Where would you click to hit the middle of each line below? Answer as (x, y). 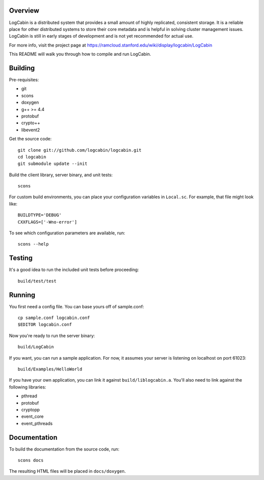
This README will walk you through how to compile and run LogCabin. (80, 54)
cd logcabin (32, 157)
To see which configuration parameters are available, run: (67, 233)
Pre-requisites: (24, 80)
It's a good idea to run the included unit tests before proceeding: (74, 270)
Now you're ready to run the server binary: (52, 336)
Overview (24, 11)
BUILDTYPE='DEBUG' (40, 215)
